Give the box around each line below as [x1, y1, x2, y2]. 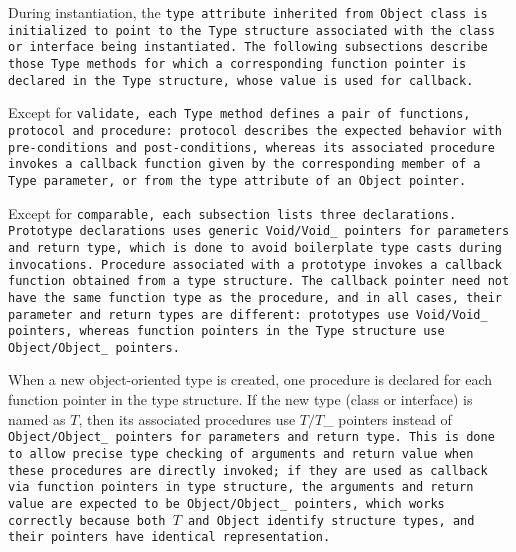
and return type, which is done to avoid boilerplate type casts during [8, 240, 502, 255]
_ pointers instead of [323, 408, 452, 429]
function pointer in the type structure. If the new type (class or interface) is [8, 389, 473, 410]
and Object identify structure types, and [188, 513, 475, 528]
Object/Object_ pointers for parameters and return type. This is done [8, 430, 495, 445]
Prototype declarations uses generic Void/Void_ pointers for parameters [8, 224, 510, 239]
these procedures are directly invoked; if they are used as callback [8, 463, 488, 478]
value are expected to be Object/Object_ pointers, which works [8, 496, 445, 511]
